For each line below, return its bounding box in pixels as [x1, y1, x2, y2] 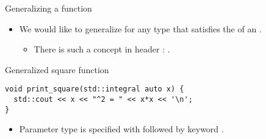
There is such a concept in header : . [34, 43, 170, 55]
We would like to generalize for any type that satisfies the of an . [19, 22, 262, 35]
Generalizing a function [5, 2, 92, 14]
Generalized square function [5, 63, 109, 76]
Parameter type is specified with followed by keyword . [19, 123, 224, 135]
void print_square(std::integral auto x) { [5, 85, 184, 94]
